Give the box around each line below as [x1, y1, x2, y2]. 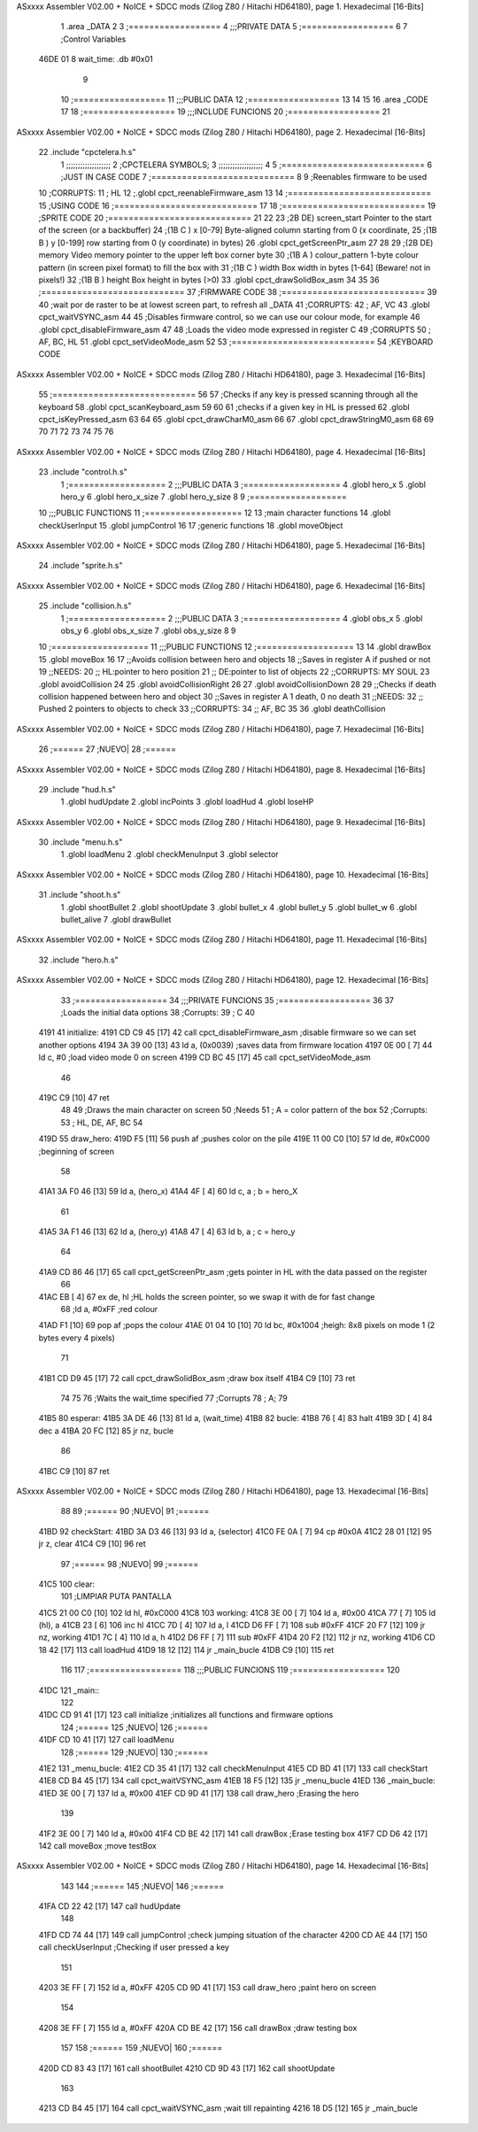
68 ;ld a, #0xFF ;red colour [60, 1304, 158, 1315]
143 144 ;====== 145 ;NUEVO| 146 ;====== [60, 1881, 225, 1891]
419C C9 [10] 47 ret [38, 1092, 110, 1102]
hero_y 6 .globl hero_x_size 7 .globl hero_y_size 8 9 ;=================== [60, 491, 347, 502]
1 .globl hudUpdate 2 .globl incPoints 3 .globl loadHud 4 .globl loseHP [60, 797, 314, 807]
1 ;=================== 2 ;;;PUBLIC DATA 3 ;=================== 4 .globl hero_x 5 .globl [60, 479, 427, 490]
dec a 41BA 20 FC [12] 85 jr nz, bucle [38, 1425, 174, 1436]
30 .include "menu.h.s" [38, 837, 123, 847]
